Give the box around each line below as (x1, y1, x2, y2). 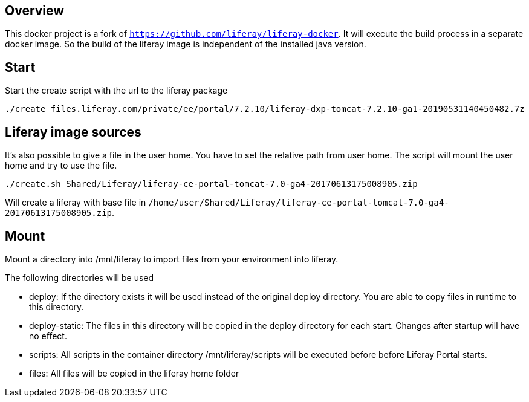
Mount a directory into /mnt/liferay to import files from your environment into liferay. (5, 253, 339, 264)
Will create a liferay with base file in (5, 197, 146, 208)
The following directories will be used (5, 272, 154, 283)
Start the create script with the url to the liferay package (5, 85, 228, 96)
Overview (5, 3, 65, 18)
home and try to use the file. (5, 160, 117, 171)
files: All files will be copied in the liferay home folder (29, 368, 239, 378)
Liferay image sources (5, 124, 141, 140)
